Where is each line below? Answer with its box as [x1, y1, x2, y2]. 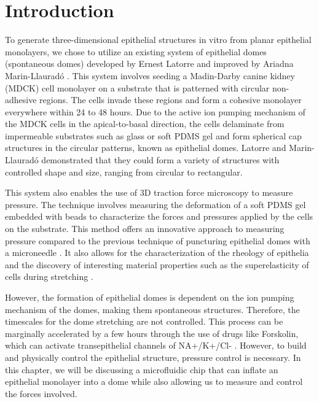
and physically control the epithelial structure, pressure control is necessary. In [5, 350, 301, 363]
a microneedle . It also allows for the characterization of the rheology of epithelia [5, 246, 309, 259]
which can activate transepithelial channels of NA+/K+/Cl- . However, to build [5, 339, 307, 352]
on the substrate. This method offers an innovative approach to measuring [5, 222, 285, 235]
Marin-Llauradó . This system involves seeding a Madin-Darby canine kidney [5, 69, 295, 82]
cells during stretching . [5, 270, 93, 283]
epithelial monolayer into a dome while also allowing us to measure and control [5, 375, 303, 388]
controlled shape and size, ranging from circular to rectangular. [5, 165, 243, 178]
